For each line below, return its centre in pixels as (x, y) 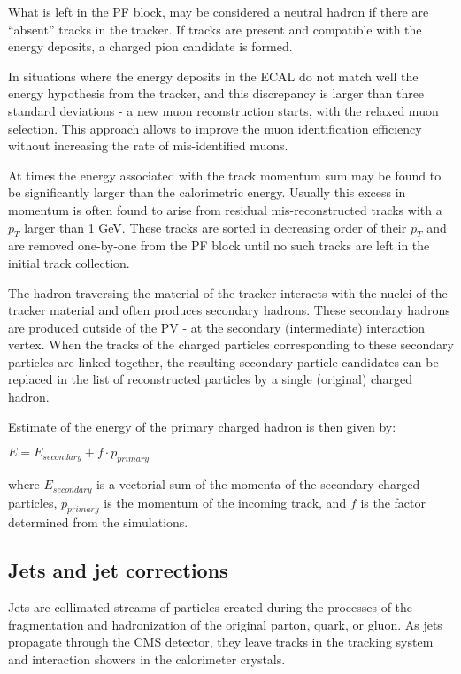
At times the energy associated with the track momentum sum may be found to (225, 175)
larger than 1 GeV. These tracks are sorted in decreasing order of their (215, 227)
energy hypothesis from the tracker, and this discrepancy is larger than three (216, 93)
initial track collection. (69, 262)
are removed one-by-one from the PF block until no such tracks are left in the (219, 245)
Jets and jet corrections (118, 570)
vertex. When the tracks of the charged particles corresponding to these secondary (231, 345)
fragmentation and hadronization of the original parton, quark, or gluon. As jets (225, 624)
